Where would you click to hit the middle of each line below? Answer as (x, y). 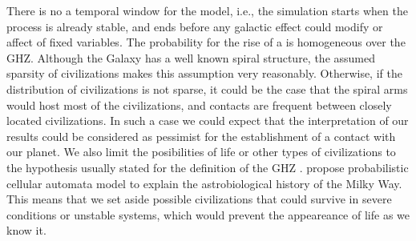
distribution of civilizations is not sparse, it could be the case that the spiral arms (207, 88)
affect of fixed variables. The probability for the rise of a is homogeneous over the (206, 42)
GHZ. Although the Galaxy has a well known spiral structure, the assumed (191, 57)
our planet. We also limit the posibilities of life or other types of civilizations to (201, 152)
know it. (26, 230)
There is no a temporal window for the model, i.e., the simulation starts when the (207, 10)
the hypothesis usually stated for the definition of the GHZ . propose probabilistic (208, 167)
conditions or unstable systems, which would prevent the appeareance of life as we (208, 214)
